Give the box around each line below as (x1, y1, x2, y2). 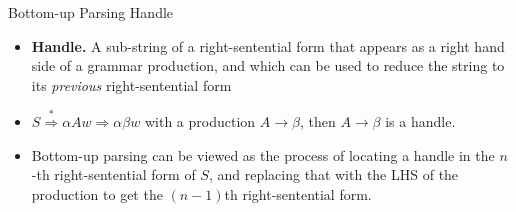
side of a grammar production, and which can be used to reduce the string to (31, 55, 505, 76)
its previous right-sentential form (31, 74, 232, 95)
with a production (144, 110, 256, 131)
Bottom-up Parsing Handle (8, 2, 174, 22)
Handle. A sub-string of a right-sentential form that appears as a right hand (31, 35, 505, 56)
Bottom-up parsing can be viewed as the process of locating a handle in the (31, 144, 495, 165)
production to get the (31, 183, 163, 204)
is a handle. (385, 110, 456, 131)
